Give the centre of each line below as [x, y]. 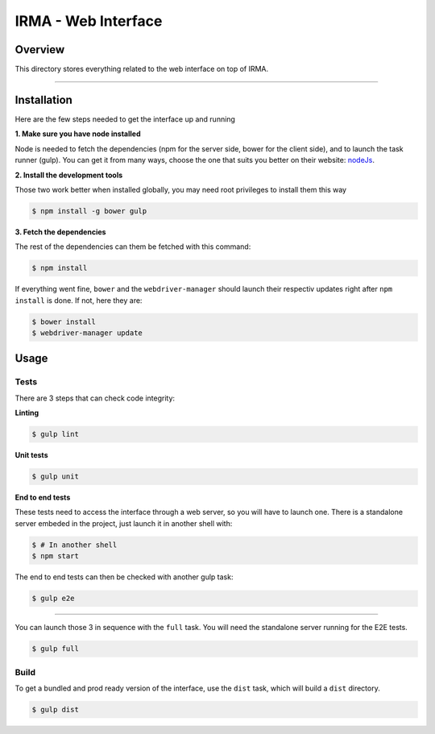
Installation [43, 100]
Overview [40, 50]
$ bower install [64, 321]
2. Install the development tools [69, 175]
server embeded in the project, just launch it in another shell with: [124, 523]
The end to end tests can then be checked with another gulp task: [124, 577]
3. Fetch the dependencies [60, 232]
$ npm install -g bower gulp [89, 211]
